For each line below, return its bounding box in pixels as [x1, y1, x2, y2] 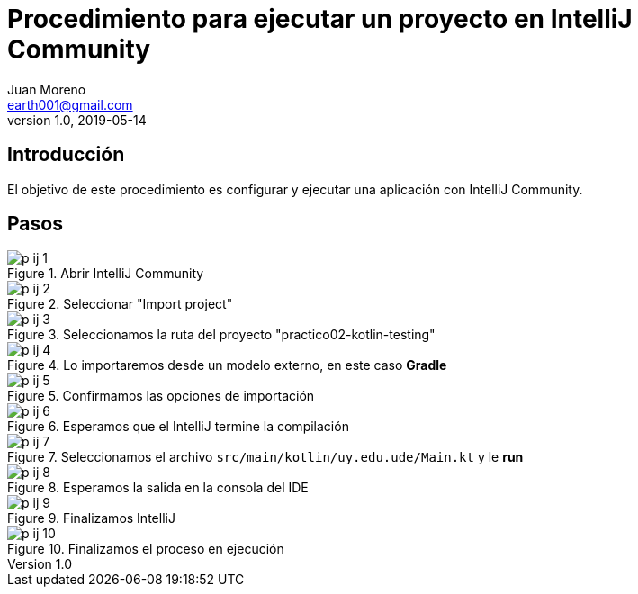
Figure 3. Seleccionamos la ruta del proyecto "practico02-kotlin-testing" [7, 327, 436, 343]
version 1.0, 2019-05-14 [7, 112, 147, 128]
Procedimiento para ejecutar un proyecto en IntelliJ [7, 4, 633, 34]
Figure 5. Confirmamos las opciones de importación [7, 388, 315, 404]
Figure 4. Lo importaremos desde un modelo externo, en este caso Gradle [7, 357, 447, 373]
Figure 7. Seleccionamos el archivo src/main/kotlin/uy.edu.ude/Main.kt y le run [7, 449, 524, 465]
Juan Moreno [7, 81, 86, 97]
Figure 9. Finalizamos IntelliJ [7, 510, 175, 526]
